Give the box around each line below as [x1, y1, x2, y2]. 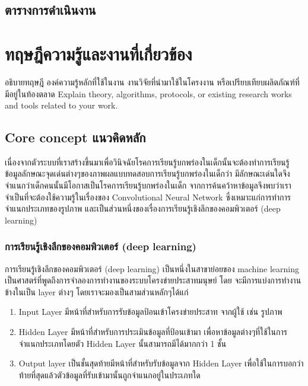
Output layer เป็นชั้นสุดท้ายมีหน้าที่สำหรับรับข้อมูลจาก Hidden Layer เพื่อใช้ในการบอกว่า [18, 357, 304, 369]
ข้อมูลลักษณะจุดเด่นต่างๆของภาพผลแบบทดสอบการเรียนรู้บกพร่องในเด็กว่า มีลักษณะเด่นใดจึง [5, 167, 290, 180]
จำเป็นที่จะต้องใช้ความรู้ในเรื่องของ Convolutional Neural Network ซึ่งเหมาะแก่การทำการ [5, 190, 291, 203]
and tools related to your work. [5, 99, 118, 111]
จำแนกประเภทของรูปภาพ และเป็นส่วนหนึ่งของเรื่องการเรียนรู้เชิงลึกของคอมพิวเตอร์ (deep [5, 202, 281, 215]
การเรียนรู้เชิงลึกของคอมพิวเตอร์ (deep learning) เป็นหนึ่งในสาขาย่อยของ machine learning [5, 262, 300, 275]
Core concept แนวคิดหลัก [5, 128, 146, 146]
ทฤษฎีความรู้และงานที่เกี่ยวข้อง [5, 41, 192, 65]
